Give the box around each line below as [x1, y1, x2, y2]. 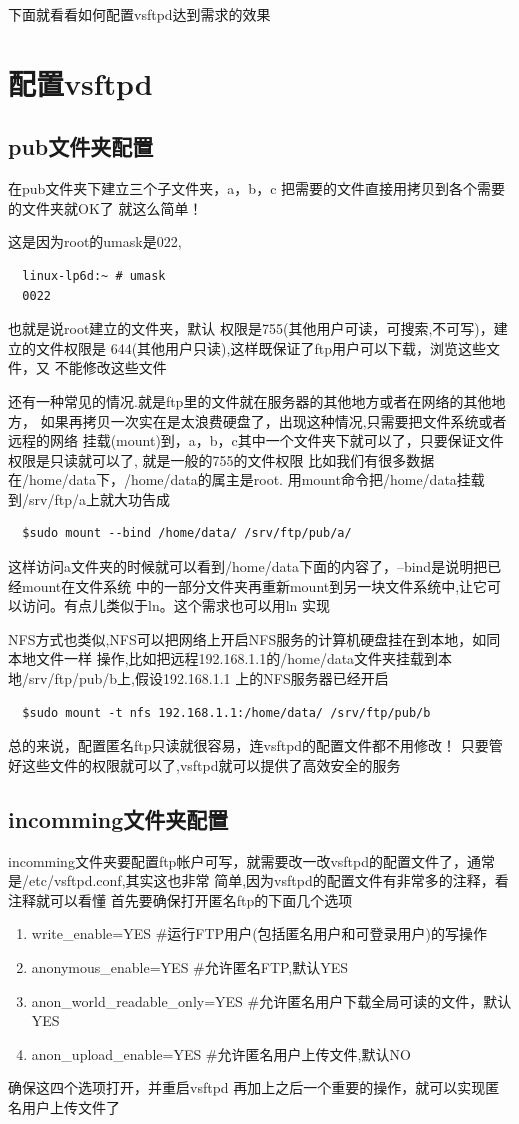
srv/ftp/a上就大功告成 [28, 488, 170, 509]
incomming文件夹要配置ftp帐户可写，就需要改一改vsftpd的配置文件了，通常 [8, 850, 496, 871]
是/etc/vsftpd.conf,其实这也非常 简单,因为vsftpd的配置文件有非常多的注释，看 [8, 870, 509, 891]
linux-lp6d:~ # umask [22, 268, 166, 283]
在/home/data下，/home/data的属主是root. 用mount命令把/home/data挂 [8, 469, 471, 490]
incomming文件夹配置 [8, 803, 229, 834]
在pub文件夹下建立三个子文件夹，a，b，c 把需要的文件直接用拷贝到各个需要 [8, 178, 506, 199]
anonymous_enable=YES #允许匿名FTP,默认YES [31, 957, 349, 977]
